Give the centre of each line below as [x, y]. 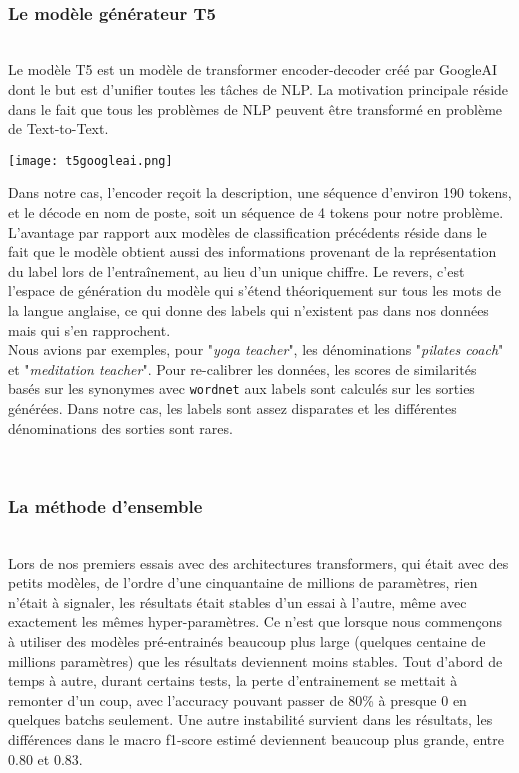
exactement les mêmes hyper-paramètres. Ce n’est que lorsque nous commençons [255, 621]
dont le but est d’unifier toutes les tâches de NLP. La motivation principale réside [258, 89]
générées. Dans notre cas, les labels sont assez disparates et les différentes [232, 408]
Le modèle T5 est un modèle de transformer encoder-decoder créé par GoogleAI [253, 69]
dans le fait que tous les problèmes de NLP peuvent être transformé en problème [255, 108]
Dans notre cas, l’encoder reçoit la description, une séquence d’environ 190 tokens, [260, 192]
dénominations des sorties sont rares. [120, 427]
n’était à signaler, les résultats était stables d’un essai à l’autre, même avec [237, 601]
